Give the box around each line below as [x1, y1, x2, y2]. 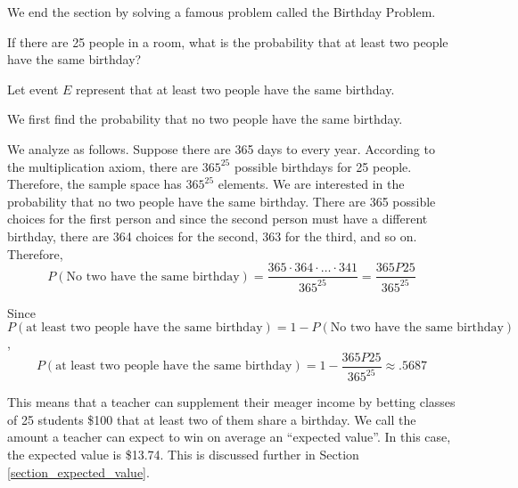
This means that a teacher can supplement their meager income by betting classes [7, 393, 456, 411]
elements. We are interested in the [218, 175, 405, 193]
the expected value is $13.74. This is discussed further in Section [7, 444, 359, 463]
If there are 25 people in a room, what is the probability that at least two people [7, 32, 448, 51]
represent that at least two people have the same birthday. [76, 79, 395, 98]
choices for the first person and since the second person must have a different [7, 209, 428, 228]
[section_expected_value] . [7, 462, 150, 481]
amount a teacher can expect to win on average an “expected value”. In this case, [7, 427, 451, 446]
